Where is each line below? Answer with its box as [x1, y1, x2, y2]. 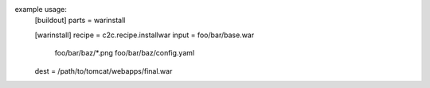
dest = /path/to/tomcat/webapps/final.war [34, 66, 173, 75]
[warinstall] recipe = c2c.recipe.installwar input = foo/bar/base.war [34, 30, 255, 40]
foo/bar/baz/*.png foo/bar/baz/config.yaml [54, 48, 195, 58]
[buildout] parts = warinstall [34, 16, 126, 25]
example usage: [14, 5, 67, 13]
